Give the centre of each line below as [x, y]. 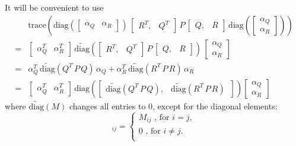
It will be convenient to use [54, 7]
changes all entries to [107, 106]
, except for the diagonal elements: [215, 106]
